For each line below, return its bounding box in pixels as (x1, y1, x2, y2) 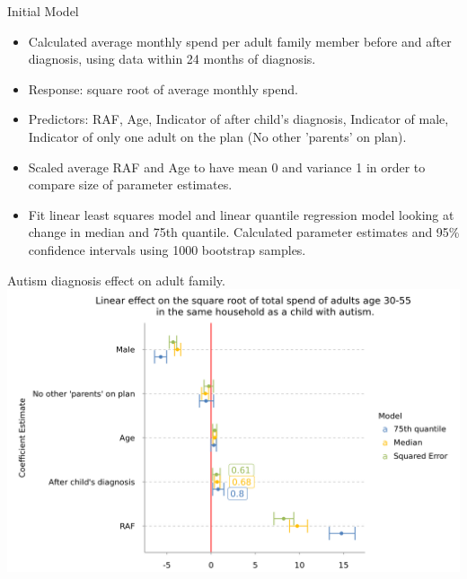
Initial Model (7, 2, 79, 20)
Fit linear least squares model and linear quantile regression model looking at (28, 205, 454, 224)
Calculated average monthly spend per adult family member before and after (28, 31, 452, 50)
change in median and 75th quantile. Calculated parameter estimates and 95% (28, 223, 460, 241)
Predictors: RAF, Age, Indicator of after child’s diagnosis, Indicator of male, (28, 110, 449, 128)
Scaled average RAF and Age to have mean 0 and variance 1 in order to (28, 157, 426, 176)
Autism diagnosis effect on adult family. (7, 270, 225, 289)
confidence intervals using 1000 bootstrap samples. (28, 240, 306, 259)
